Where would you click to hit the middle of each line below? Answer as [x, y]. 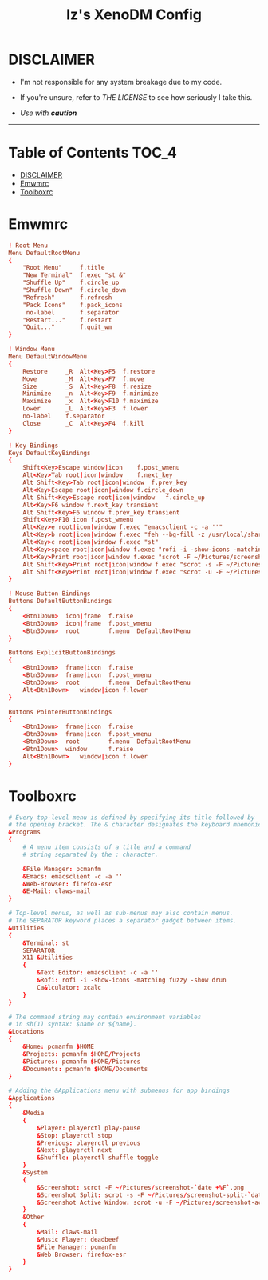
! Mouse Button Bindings [49, 594]
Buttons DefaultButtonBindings [60, 602]
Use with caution [48, 113]
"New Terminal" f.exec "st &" [75, 275]
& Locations [26, 1032]
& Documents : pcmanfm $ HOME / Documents [85, 1069]
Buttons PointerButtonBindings [60, 712]
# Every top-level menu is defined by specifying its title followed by [132, 818]
